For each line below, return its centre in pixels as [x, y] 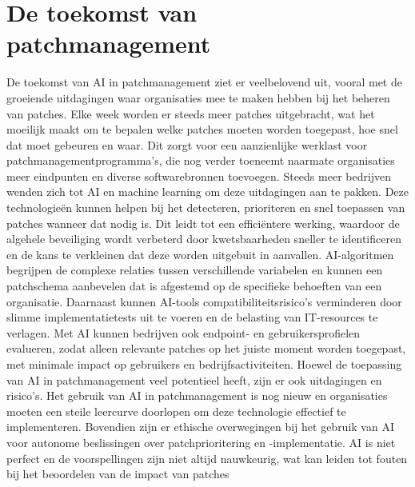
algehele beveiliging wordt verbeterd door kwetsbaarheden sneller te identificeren [204, 239]
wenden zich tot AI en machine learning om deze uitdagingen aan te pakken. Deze [208, 192]
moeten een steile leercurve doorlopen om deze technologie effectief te [176, 411]
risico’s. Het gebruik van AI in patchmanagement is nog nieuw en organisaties [197, 395]
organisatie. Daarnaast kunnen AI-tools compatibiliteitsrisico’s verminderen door [204, 301]
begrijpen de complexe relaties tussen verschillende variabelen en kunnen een [195, 270]
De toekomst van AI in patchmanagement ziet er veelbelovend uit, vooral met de [204, 82]
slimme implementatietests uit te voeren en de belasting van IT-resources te [192, 317]
